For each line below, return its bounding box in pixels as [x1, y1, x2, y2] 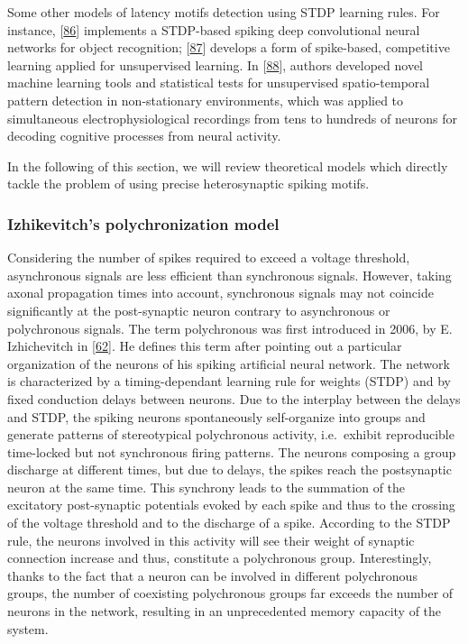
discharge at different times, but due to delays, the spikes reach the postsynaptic [7, 460, 452, 479]
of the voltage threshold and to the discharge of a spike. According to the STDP [7, 513, 451, 532]
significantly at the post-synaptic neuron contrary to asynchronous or [7, 300, 390, 319]
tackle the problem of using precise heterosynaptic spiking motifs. [7, 174, 370, 193]
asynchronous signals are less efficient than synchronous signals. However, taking [7, 265, 452, 284]
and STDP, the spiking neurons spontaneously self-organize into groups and [7, 407, 426, 426]
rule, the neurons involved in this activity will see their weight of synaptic [7, 530, 415, 549]
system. [7, 619, 49, 638]
